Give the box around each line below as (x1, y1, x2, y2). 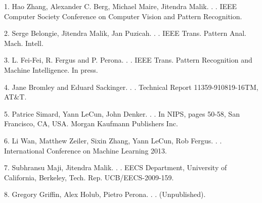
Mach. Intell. (4, 37, 43, 48)
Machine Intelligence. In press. (4, 64, 98, 75)
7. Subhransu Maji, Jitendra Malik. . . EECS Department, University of (4, 162, 227, 173)
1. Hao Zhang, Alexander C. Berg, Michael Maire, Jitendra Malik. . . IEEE (4, 1, 237, 11)
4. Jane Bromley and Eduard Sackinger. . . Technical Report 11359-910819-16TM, (4, 81, 258, 92)
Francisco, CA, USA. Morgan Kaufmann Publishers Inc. (4, 118, 178, 129)
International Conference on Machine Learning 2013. (4, 145, 167, 156)
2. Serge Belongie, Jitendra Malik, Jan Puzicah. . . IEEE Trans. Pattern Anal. (4, 28, 247, 38)
